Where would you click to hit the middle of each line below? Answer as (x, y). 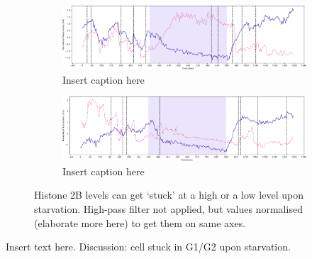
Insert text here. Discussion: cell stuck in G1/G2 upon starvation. (148, 247)
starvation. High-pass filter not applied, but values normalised (168, 209)
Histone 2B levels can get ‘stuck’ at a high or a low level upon (169, 195)
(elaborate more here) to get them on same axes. (140, 222)
